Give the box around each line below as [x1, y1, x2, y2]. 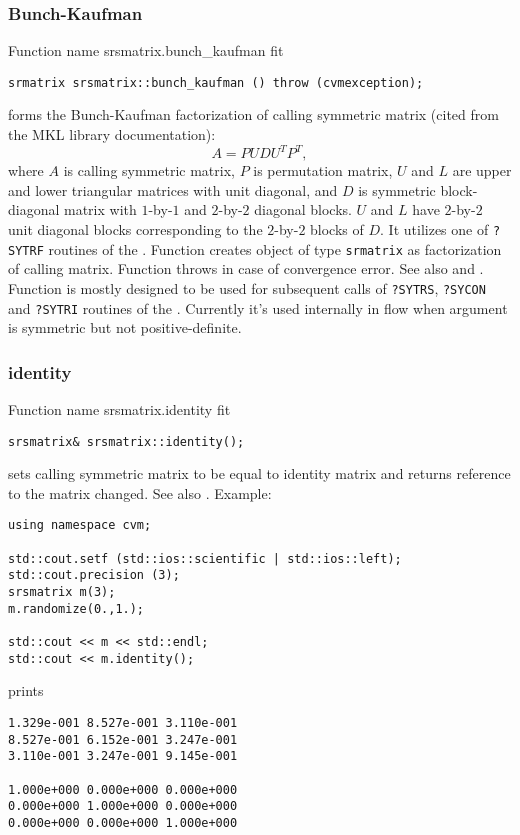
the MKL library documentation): [8, 124, 216, 145]
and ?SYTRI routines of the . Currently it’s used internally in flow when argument [8, 297, 508, 318]
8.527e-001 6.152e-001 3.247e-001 [8, 732, 238, 747]
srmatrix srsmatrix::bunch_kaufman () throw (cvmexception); [8, 75, 424, 90]
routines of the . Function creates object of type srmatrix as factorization [48, 238, 502, 259]
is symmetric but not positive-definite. [8, 317, 242, 338]
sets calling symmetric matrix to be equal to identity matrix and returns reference [8, 463, 511, 484]
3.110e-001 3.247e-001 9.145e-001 [8, 749, 238, 764]
